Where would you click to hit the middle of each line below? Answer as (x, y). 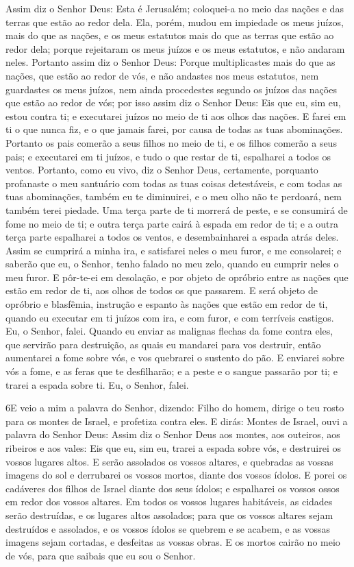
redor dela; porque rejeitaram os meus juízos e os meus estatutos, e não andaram (175, 48)
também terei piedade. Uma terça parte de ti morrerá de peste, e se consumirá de (177, 209)
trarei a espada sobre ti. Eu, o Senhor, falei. (97, 384)
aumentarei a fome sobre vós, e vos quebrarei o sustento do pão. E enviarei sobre (175, 358)
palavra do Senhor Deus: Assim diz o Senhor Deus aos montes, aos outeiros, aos (173, 434)
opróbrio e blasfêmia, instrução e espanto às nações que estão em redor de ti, (167, 304)
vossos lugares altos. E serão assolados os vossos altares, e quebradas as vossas (169, 461)
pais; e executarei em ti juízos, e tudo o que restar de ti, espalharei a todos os (168, 156)
